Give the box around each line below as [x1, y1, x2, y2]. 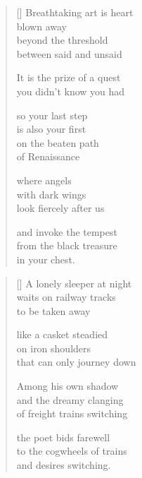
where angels [16, 172, 72, 187]
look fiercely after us [16, 201, 105, 215]
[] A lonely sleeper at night [16, 275, 132, 290]
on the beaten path [16, 135, 99, 150]
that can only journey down [16, 354, 136, 369]
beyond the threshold [16, 32, 108, 47]
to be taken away [16, 303, 91, 318]
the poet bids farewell [16, 429, 110, 444]
